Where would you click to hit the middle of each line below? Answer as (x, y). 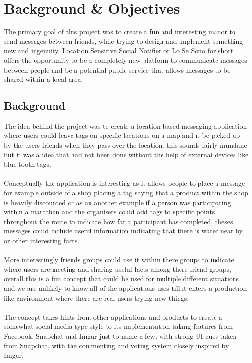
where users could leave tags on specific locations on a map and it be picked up (122, 135)
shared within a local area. (44, 79)
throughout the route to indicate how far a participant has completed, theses (118, 221)
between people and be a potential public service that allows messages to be (117, 69)
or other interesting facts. (42, 240)
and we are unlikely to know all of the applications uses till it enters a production (126, 288)
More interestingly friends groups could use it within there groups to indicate (119, 259)
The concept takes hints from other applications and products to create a (113, 316)
